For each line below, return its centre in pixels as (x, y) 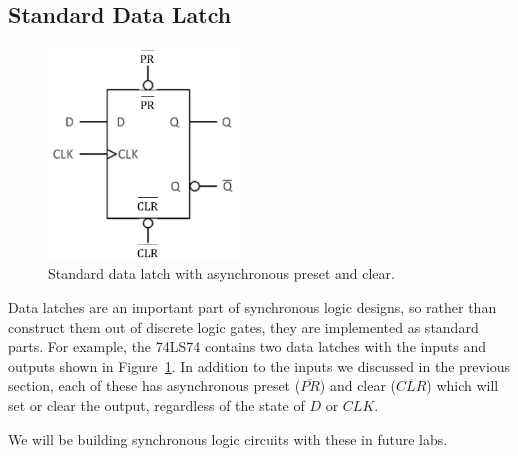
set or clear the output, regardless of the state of (156, 404)
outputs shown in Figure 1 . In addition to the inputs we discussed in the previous (259, 365)
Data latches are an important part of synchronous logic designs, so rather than (252, 306)
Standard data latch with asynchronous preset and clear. (221, 273)
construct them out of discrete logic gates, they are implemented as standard (243, 326)
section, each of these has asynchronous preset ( (154, 385)
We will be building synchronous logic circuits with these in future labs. (228, 438)
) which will (462, 385)
